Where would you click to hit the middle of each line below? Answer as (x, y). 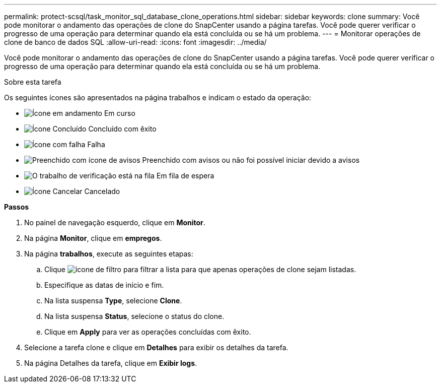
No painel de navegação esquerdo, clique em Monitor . (115, 222)
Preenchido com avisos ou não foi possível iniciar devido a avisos (251, 160)
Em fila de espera (185, 176)
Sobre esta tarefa (33, 82)
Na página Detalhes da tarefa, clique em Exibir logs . (111, 363)
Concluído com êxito (122, 129)
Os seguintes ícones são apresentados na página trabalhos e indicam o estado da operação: (158, 98)
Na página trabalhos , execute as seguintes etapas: (109, 254)
